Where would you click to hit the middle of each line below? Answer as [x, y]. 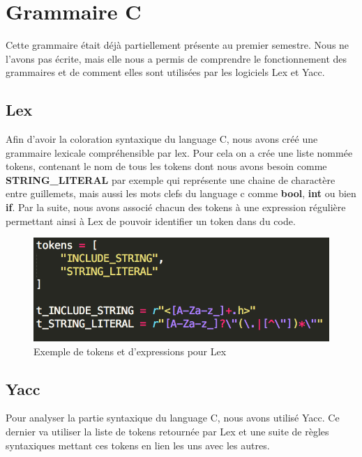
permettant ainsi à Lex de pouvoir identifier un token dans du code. [151, 220]
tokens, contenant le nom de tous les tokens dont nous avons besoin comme [166, 166]
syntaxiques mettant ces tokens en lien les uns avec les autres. [138, 445]
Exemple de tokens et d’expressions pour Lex [130, 351]
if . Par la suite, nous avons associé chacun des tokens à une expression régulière [176, 207]
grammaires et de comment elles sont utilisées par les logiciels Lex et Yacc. [165, 72]
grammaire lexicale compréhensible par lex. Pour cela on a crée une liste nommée [179, 152]
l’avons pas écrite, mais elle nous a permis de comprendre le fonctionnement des [176, 58]
